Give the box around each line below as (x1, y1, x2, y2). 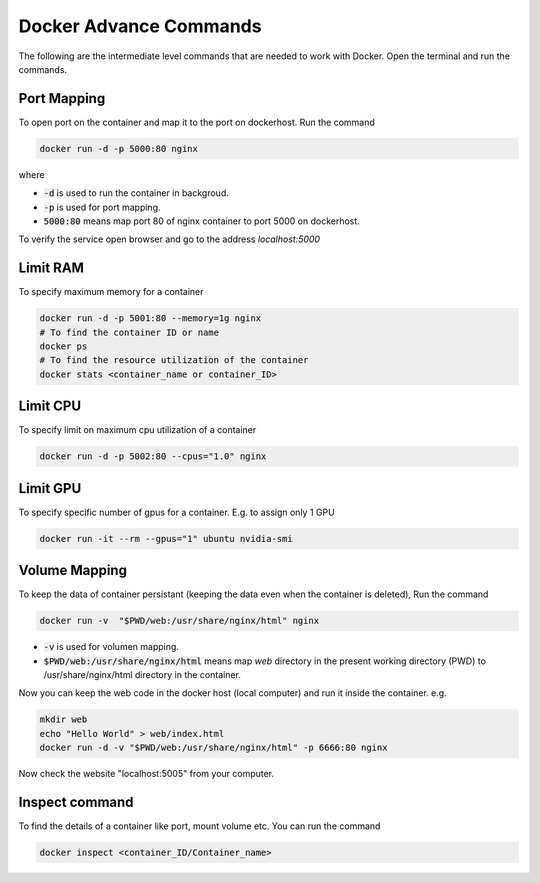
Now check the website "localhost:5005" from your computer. (18, 768, 275, 780)
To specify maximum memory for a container (18, 286, 204, 298)
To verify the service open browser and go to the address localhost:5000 (18, 233, 320, 245)
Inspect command (18, 794, 134, 810)
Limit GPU (18, 480, 82, 497)
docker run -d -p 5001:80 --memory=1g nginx (39, 313, 262, 324)
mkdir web (39, 714, 88, 725)
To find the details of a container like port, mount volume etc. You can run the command (18, 820, 381, 832)
